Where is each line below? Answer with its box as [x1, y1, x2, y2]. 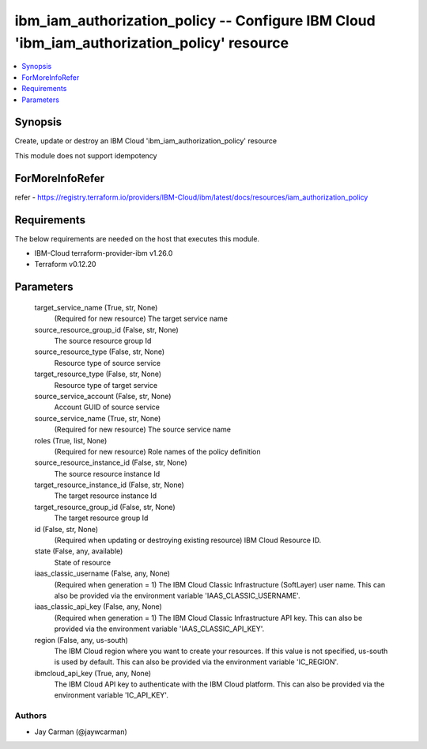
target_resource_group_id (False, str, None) [34, 502, 176, 511]
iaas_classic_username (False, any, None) [34, 568, 170, 578]
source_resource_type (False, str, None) [34, 347, 165, 356]
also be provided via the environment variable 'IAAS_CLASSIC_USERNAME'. [54, 591, 300, 600]
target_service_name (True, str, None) [34, 302, 158, 312]
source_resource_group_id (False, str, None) [34, 325, 179, 334]
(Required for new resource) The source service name [54, 424, 231, 435]
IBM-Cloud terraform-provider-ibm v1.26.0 [34, 249, 173, 258]
